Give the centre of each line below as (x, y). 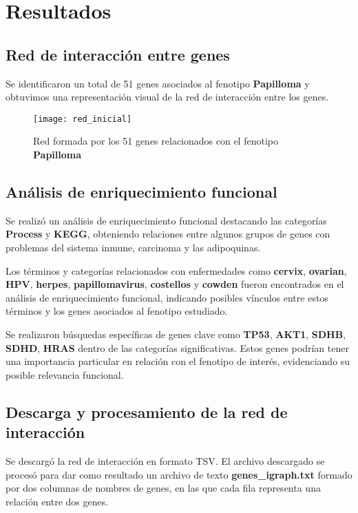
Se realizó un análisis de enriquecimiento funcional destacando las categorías (166, 220)
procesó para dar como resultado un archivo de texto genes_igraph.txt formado (179, 474)
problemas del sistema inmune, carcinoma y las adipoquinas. (133, 247)
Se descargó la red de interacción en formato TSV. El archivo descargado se (165, 460)
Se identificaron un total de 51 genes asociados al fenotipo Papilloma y (158, 83)
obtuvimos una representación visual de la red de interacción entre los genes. (167, 97)
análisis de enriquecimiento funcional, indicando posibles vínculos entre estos (167, 297)
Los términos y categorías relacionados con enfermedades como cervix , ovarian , (176, 270)
